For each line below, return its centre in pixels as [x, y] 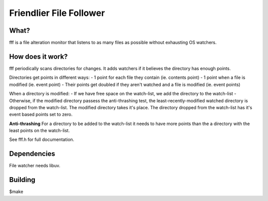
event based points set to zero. [41, 115]
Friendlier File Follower [57, 13]
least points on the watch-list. [39, 131]
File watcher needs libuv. [35, 166]
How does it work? [38, 56]
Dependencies [32, 154]
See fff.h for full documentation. [42, 139]
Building [22, 180]
